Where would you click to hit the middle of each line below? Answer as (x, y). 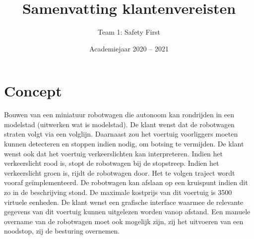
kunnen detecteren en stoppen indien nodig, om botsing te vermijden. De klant (124, 144)
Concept (33, 91)
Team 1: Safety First (129, 32)
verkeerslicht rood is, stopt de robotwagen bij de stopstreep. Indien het (112, 163)
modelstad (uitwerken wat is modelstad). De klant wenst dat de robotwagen (119, 124)
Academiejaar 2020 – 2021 (129, 48)
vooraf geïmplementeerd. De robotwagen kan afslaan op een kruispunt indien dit (126, 182)
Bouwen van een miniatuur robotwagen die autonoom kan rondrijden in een (119, 115)
